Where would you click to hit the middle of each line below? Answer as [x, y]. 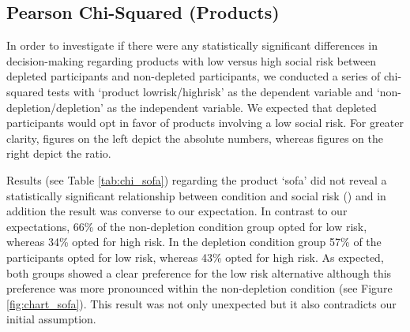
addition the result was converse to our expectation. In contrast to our [177, 211]
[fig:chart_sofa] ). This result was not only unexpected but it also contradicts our [201, 303]
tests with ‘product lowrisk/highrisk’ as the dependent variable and [210, 91]
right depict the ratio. [59, 153]
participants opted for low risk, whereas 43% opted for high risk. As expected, [195, 257]
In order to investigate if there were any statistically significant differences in [192, 45]
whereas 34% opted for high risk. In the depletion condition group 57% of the [194, 242]
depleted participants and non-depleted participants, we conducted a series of [194, 76]
